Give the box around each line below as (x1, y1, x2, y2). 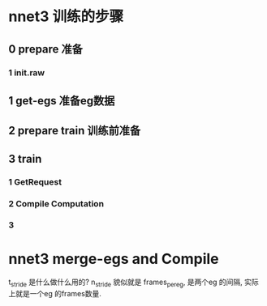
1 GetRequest (8, 176, 62, 187)
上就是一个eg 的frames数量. (8, 289, 101, 299)
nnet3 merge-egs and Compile (8, 249, 219, 268)
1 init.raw (8, 66, 45, 78)
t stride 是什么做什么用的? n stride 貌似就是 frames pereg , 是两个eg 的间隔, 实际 (8, 277, 260, 289)
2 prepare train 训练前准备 (8, 124, 141, 138)
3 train (8, 151, 42, 166)
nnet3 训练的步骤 (8, 7, 124, 26)
